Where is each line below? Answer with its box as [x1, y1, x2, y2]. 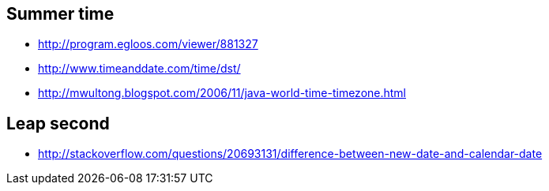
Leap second [6, 113, 110, 133]
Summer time [6, 4, 115, 24]
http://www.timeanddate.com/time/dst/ [38, 62, 241, 76]
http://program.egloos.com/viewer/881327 [38, 37, 258, 51]
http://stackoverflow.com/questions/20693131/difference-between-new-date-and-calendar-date [38, 147, 543, 161]
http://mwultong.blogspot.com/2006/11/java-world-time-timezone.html [38, 86, 406, 100]
